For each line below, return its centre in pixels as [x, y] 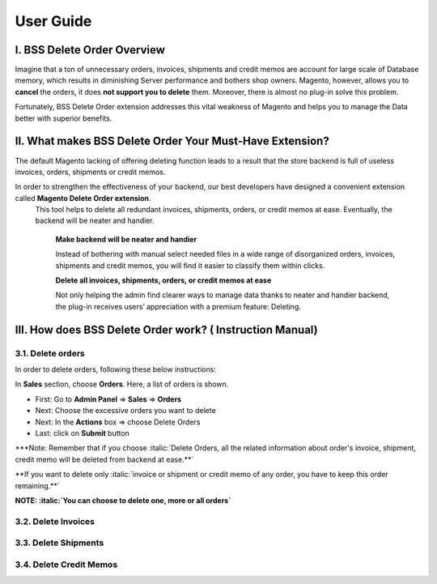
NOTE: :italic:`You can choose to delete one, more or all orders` [123, 500]
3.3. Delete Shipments [59, 543]
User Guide [53, 21]
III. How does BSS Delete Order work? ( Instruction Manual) [167, 329]
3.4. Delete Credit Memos [66, 565]
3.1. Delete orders [50, 353]
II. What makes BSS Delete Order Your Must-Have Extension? [172, 141]
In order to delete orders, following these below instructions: [115, 369]
